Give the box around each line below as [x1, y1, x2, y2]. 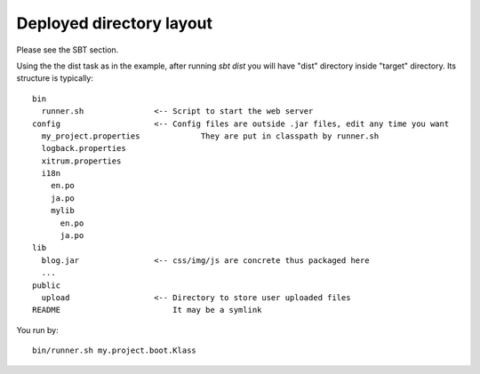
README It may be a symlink [32, 305, 262, 315]
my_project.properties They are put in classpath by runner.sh [41, 131, 380, 141]
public [32, 280, 61, 290]
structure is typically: [16, 73, 93, 84]
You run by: [16, 324, 59, 335]
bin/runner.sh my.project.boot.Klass [32, 346, 197, 355]
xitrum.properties [41, 155, 122, 166]
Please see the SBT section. [16, 44, 119, 55]
